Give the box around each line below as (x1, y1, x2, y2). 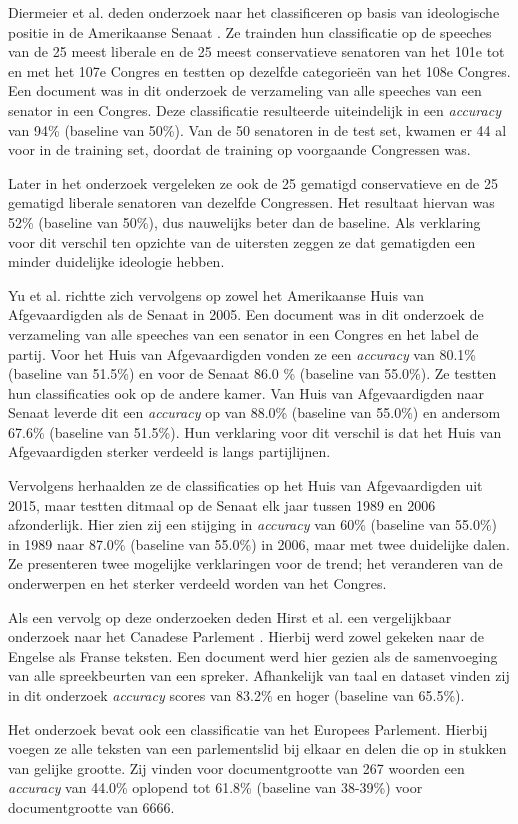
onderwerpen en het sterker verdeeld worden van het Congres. (8, 573, 387, 594)
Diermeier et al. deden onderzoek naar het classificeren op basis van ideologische (8, 2, 500, 22)
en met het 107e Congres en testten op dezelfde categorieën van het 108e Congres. (8, 60, 511, 81)
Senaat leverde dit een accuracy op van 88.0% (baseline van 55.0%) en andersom (8, 402, 501, 423)
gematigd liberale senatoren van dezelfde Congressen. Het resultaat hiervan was (8, 192, 495, 213)
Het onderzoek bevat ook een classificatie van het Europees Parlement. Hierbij (8, 718, 488, 739)
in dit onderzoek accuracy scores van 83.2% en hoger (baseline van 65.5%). (8, 685, 465, 705)
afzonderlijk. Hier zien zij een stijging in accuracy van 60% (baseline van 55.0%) (8, 514, 498, 535)
